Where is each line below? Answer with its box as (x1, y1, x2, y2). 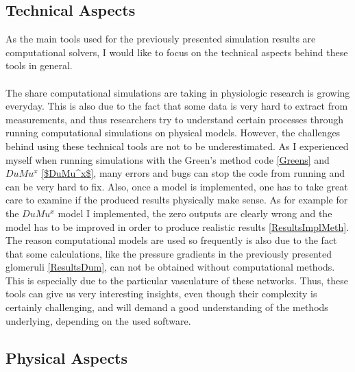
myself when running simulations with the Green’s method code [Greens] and (5, 152, 330, 166)
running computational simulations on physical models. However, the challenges (5, 125, 341, 140)
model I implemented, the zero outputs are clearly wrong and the (58, 206, 332, 220)
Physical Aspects (5, 347, 128, 368)
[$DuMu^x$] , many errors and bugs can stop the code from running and (41, 166, 345, 180)
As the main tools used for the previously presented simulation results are (5, 32, 316, 46)
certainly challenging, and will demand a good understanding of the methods (5, 300, 328, 314)
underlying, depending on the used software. (5, 313, 191, 327)
